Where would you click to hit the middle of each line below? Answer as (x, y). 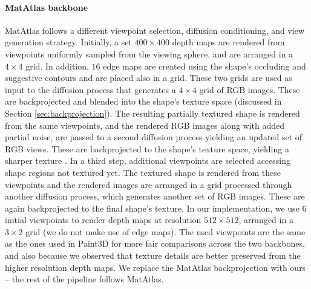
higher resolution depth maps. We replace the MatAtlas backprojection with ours (155, 267)
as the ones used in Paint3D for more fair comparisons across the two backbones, (155, 243)
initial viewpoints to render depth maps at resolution (103, 220)
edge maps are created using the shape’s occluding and (205, 66)
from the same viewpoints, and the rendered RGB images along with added (145, 125)
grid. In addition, (57, 66)
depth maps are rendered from (228, 42)
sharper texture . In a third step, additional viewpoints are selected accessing (148, 161)
